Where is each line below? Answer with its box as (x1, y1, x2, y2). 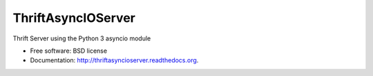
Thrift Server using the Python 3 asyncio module (12, 34, 151, 42)
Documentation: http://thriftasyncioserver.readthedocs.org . (30, 56, 199, 64)
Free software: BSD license (30, 47, 107, 55)
